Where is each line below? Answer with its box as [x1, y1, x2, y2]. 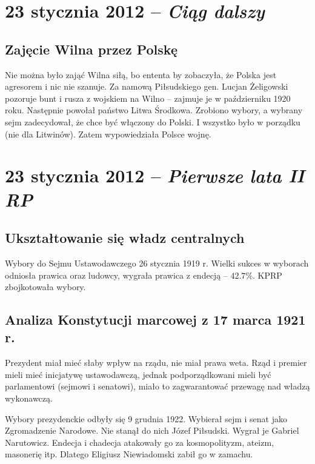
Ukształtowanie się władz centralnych [5, 228, 245, 247]
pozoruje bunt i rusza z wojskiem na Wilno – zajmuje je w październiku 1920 [5, 91, 291, 104]
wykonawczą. [5, 392, 53, 405]
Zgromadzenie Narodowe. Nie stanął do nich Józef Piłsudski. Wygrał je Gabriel [5, 424, 299, 437]
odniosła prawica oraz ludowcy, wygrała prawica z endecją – [5, 268, 228, 281]
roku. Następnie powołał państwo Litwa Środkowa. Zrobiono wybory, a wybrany [5, 104, 303, 116]
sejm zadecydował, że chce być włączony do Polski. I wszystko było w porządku [5, 115, 300, 128]
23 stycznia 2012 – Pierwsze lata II [5, 163, 305, 188]
